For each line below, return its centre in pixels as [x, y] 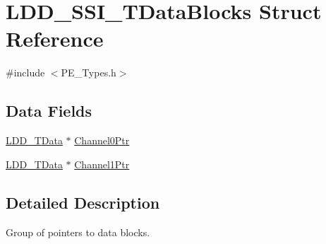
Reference [55, 39]
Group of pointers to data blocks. [78, 232]
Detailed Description [83, 202]
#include [25, 72]
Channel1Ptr [102, 164]
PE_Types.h [89, 72]
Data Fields [49, 111]
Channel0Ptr [102, 140]
